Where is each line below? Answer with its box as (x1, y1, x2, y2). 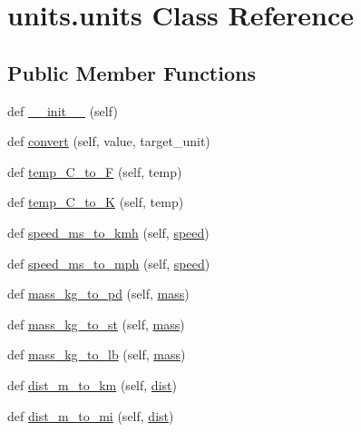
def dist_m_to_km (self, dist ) (7, 375, 177, 394)
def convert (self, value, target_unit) (7, 132, 210, 151)
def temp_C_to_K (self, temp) (7, 192, 184, 211)
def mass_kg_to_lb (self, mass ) (7, 345, 186, 364)
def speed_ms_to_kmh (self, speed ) (7, 222, 210, 241)
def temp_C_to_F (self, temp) (7, 162, 182, 181)
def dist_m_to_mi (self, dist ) (7, 406, 174, 425)
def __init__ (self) (7, 101, 118, 120)
